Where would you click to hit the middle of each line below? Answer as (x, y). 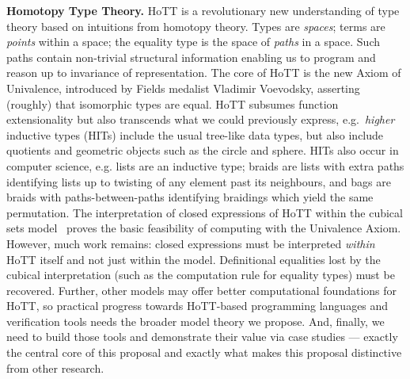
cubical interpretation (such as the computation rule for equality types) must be (201, 275)
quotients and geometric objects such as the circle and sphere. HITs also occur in (203, 150)
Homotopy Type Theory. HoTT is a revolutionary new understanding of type (203, 10)
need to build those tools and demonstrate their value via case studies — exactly (202, 337)
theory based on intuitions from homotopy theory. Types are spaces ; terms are (196, 26)
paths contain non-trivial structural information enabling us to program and (191, 57)
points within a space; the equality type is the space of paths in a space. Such (193, 42)
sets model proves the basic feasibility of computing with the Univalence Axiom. (204, 228)
